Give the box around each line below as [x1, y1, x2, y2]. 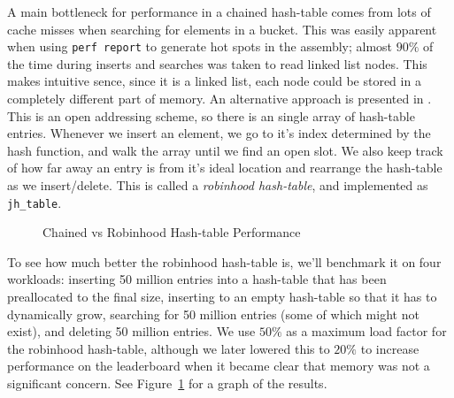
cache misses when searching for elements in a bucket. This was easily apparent [7, 19, 437, 38]
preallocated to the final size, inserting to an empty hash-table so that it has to [7, 287, 437, 306]
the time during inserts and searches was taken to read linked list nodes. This [7, 54, 427, 73]
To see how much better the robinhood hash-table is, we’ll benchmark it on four [7, 252, 442, 271]
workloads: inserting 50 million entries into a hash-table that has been [7, 270, 387, 288]
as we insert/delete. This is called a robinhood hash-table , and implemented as [7, 176, 428, 194]
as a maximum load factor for [286, 322, 447, 341]
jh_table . [7, 193, 62, 211]
